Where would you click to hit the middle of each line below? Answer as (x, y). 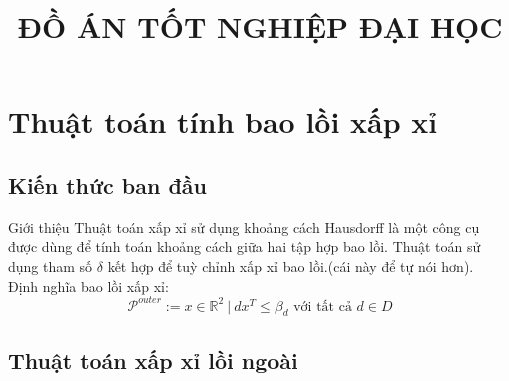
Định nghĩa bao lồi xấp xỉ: (88, 285)
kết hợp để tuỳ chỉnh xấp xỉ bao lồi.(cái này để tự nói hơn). (290, 265)
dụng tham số (50, 265)
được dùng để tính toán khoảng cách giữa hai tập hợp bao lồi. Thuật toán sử (244, 246)
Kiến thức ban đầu (108, 184)
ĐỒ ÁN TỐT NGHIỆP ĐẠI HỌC (260, 26)
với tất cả (322, 306)
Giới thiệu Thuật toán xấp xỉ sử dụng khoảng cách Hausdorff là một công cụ (244, 226)
